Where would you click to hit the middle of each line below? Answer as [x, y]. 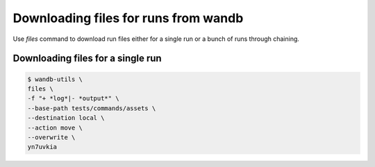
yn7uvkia [42, 147]
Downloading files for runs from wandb [128, 18]
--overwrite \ [51, 137]
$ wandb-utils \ [55, 79]
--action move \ [55, 128]
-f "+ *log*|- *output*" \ [73, 98]
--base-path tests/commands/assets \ [92, 108]
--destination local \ [66, 118]
